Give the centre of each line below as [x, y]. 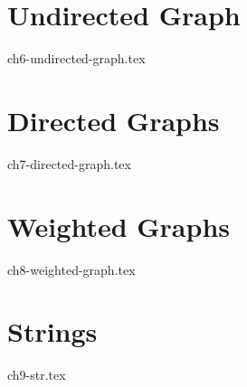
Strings [52, 331]
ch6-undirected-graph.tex [76, 58]
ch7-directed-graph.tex [69, 163]
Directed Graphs [114, 120]
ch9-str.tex [37, 375]
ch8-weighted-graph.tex [71, 269]
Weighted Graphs [119, 226]
